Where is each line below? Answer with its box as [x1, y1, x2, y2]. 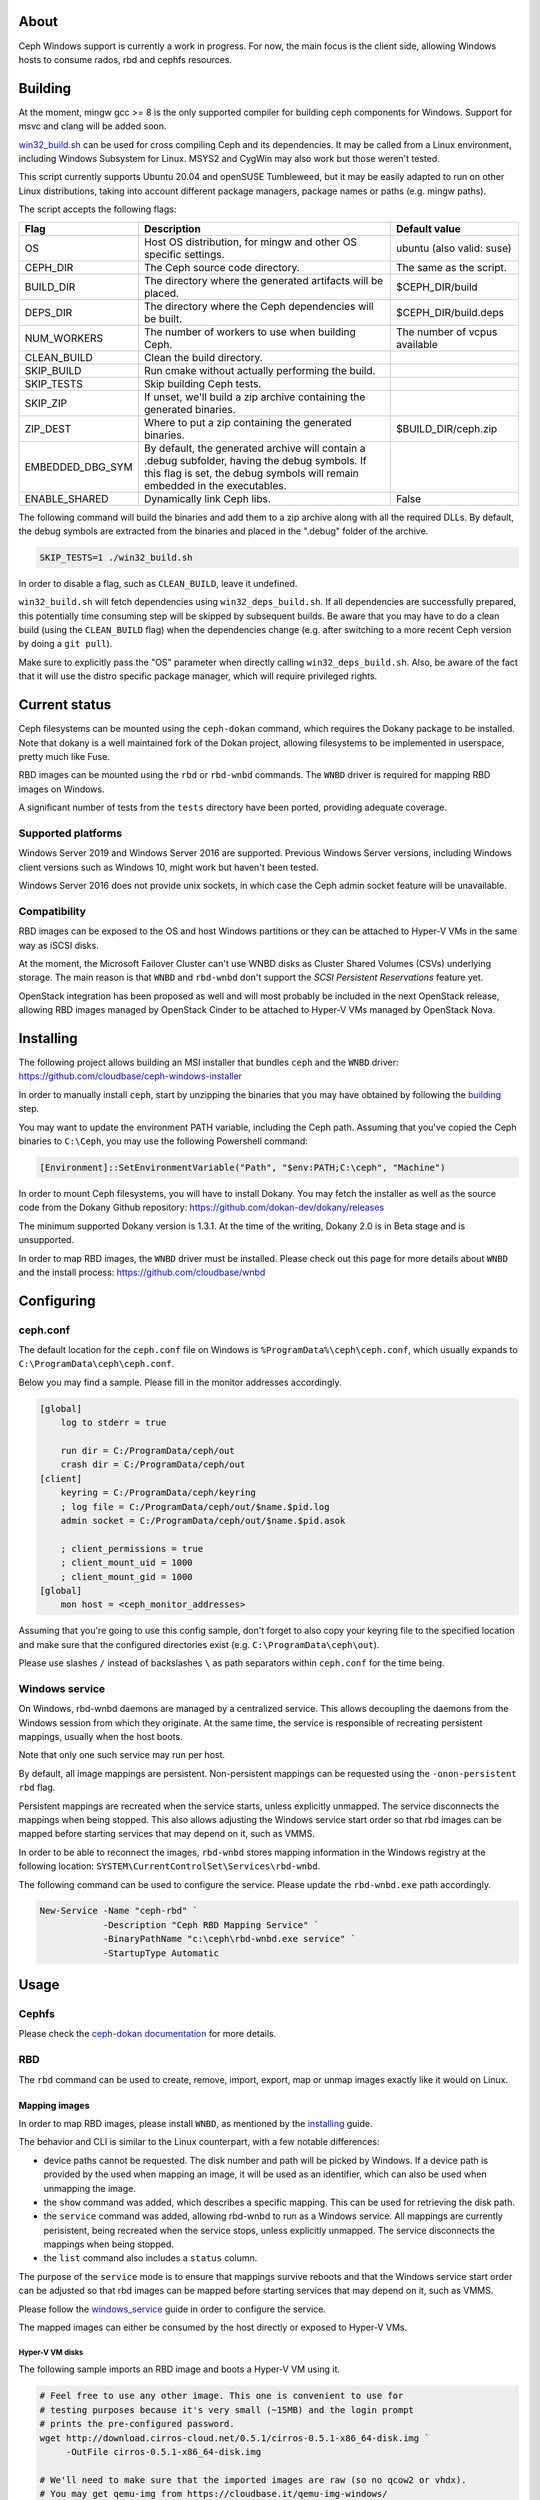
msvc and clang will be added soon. [18, 120, 167, 132]
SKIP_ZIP [24, 396, 68, 410]
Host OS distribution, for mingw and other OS [143, 235, 357, 249]
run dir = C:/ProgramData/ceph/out [60, 1445, 235, 1456]
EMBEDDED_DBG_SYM [24, 460, 134, 474]
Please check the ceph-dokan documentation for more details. [18, 2028, 277, 2040]
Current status [18, 696, 112, 714]
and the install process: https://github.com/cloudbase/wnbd [18, 1266, 266, 1278]
